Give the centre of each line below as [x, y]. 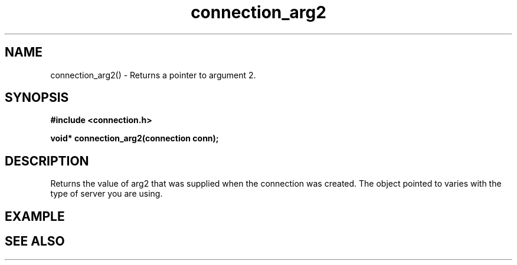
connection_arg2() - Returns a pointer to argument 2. [153, 75]
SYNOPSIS [37, 98]
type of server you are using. [107, 194]
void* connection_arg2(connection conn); [135, 138]
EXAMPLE [35, 216]
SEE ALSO [35, 241]
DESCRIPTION [47, 161]
